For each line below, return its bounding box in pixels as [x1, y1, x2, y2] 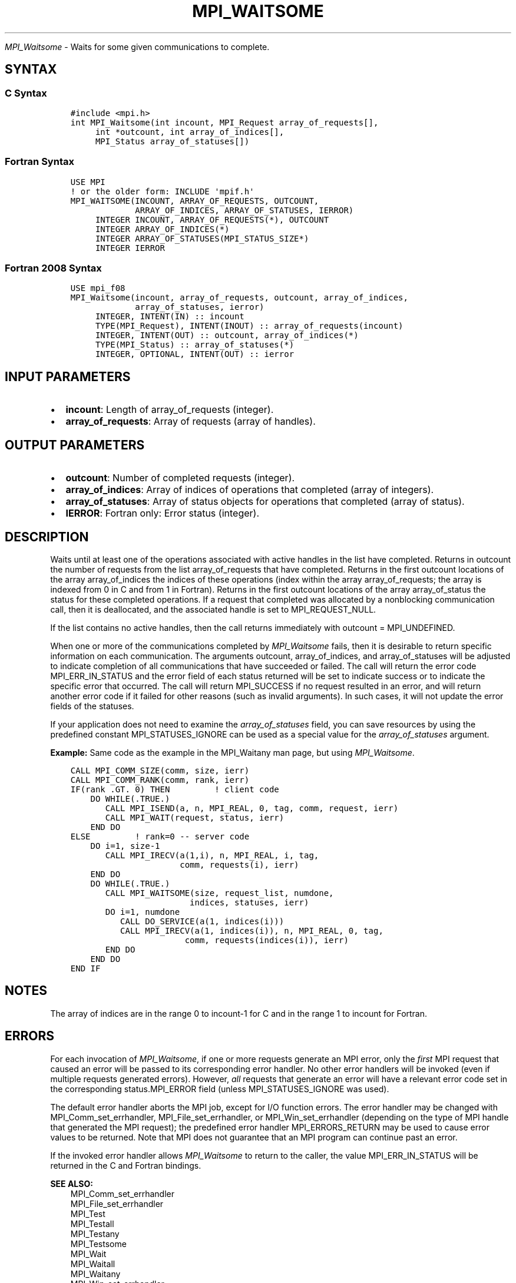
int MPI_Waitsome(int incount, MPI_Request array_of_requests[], [70, 117, 379, 127]
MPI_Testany [70, 1228, 120, 1239]
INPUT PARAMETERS [5, 369, 131, 384]
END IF [70, 964, 101, 973]
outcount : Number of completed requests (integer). [65, 472, 295, 484]
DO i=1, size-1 [90, 841, 160, 851]
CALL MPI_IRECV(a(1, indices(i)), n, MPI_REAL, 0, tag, [120, 926, 383, 935]
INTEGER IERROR [95, 243, 165, 253]
